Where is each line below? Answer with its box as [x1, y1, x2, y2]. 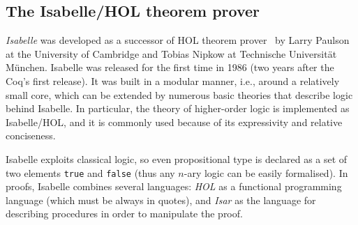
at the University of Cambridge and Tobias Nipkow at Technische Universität [6, 46, 337, 61]
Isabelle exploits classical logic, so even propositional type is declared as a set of [6, 151, 348, 166]
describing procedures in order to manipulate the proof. [6, 206, 243, 221]
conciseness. [6, 128, 56, 143]
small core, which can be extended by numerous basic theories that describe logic [6, 87, 353, 102]
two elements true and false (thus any [6, 165, 175, 180]
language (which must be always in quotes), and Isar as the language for [6, 192, 316, 207]
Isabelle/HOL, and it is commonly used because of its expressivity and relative [6, 114, 343, 129]
